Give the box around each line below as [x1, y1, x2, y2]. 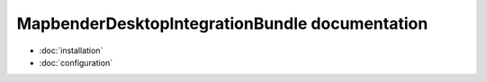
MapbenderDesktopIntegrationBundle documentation [16, 14, 428, 33]
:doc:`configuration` [39, 57, 112, 68]
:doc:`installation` [39, 45, 103, 56]
